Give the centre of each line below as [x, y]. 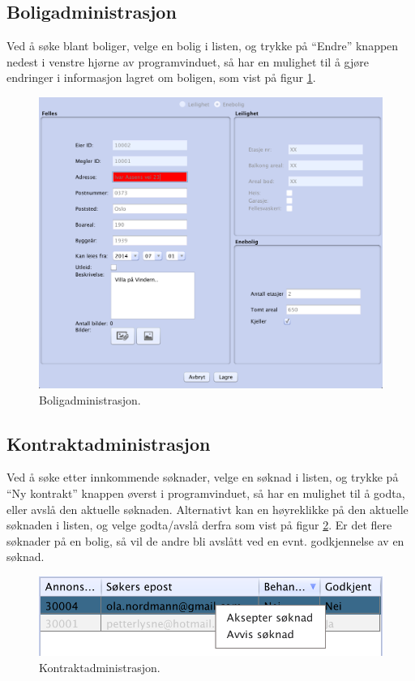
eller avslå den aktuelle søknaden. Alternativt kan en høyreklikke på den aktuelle [207, 509]
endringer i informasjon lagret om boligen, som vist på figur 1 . [161, 77]
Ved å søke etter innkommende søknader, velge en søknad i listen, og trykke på [203, 477]
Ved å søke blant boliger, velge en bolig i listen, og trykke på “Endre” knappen [203, 46]
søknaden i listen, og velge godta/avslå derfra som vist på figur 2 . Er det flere [199, 525]
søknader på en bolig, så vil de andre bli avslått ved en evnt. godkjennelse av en [205, 540]
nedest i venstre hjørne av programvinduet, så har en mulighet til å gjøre [188, 61]
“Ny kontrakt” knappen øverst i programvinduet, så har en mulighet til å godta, [206, 493]
